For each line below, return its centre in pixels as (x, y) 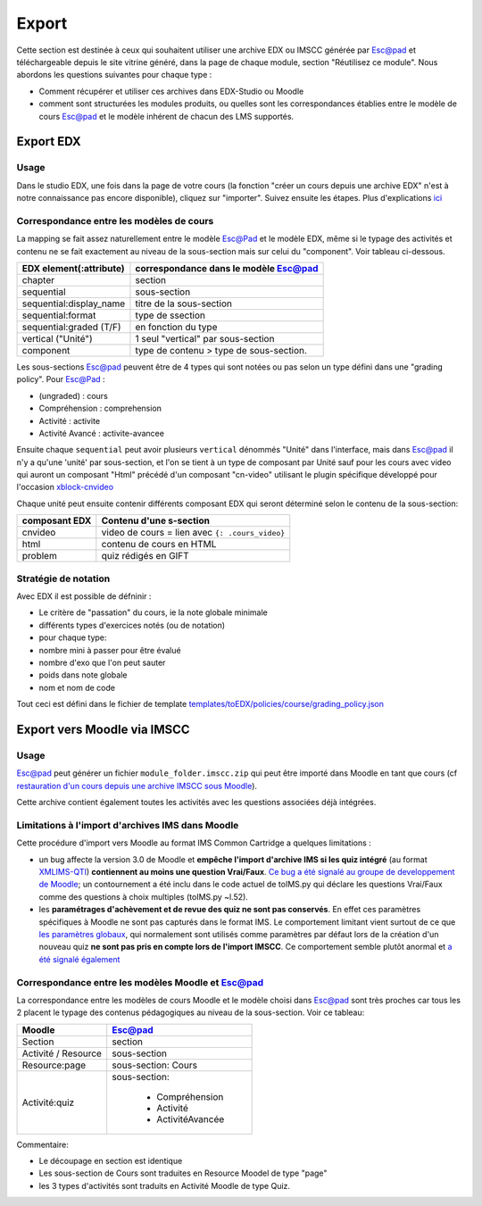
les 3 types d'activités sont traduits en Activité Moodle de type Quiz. (164, 1185)
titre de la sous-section (183, 304)
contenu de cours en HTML (159, 545)
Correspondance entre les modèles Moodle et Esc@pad (140, 982)
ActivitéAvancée (191, 1119)
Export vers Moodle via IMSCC (104, 729)
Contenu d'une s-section (155, 520)
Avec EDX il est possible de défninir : (84, 596)
